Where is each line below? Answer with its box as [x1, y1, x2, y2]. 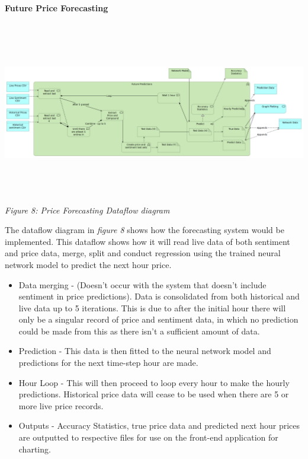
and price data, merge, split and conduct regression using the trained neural [5, 247, 281, 259]
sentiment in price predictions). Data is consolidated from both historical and [18, 290, 300, 302]
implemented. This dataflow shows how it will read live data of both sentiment [5, 235, 290, 247]
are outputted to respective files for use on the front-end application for [18, 431, 278, 444]
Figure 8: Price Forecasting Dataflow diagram [5, 203, 170, 216]
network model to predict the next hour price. [5, 258, 172, 270]
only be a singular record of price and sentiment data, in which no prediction [18, 313, 299, 326]
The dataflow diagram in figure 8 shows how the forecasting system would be [5, 224, 284, 236]
